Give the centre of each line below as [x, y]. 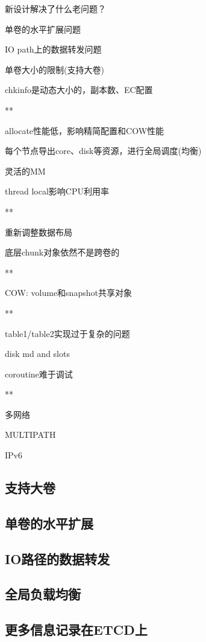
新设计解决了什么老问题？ [55, 8]
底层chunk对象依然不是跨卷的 [62, 252]
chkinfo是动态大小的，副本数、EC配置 [79, 90]
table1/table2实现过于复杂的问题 [67, 333]
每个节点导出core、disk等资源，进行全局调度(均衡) [103, 151]
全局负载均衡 [43, 594]
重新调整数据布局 [39, 232]
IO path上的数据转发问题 [53, 49]
